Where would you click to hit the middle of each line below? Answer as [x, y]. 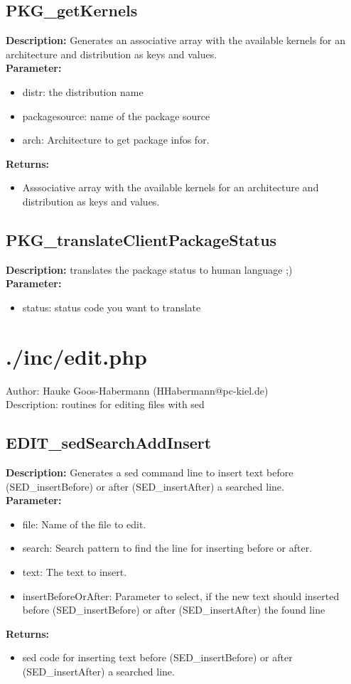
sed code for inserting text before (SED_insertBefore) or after [157, 657]
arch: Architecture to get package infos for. [116, 140]
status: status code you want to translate [112, 307]
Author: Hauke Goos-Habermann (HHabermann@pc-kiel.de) [137, 390]
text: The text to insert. [75, 572]
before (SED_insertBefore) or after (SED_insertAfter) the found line [174, 610]
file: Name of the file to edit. [84, 524]
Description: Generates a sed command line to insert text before [150, 472]
